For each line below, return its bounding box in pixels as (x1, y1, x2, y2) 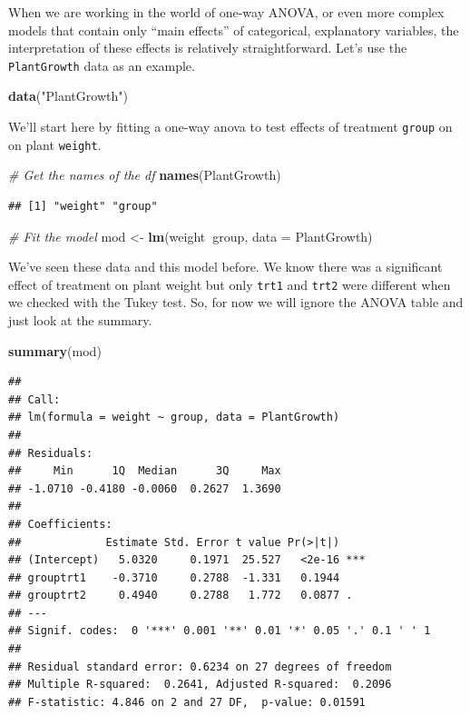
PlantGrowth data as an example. (8, 55, 195, 75)
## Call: (8, 393, 61, 406)
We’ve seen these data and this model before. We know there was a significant (8, 257, 443, 276)
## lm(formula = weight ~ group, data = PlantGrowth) (8, 411, 340, 424)
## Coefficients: (8, 517, 113, 531)
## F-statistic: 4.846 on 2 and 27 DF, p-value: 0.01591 (8, 695, 366, 709)
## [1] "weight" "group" (8, 199, 158, 213)
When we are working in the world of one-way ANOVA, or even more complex (8, 3, 445, 21)
